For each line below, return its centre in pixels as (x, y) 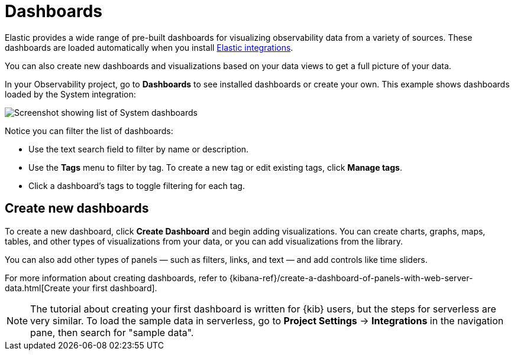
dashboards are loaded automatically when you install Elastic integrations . (149, 47)
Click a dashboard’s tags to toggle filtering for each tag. (137, 185)
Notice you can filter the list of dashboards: (89, 131)
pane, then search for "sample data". (112, 332)
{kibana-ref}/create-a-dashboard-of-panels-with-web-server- (351, 278)
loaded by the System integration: (70, 94)
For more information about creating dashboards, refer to (116, 278)
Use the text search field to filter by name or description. (139, 149)
